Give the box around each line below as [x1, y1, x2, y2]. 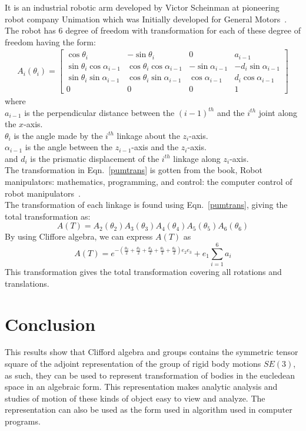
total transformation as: [5, 210, 91, 222]
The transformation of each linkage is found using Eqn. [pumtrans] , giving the [5, 198, 288, 211]
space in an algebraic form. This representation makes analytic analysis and [5, 380, 278, 393]
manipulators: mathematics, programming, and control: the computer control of [5, 175, 292, 188]
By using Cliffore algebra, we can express [5, 230, 153, 243]
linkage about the [117, 129, 180, 141]
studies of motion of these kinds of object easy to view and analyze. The [5, 392, 265, 404]
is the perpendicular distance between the [24, 106, 175, 118]
